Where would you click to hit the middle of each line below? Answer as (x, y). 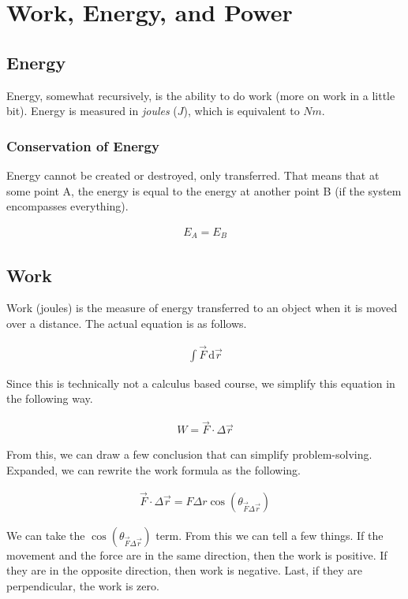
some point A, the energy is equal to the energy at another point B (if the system (204, 190)
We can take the (46, 535)
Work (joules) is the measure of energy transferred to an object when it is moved (202, 308)
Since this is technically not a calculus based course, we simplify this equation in (201, 383)
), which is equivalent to (241, 111)
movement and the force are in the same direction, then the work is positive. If (197, 554)
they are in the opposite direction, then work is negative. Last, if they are (184, 570)
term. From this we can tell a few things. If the (270, 535)
